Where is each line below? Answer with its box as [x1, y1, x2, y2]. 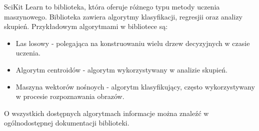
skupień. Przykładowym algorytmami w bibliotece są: [4, 21, 168, 31]
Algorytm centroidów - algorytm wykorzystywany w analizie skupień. [15, 64, 227, 74]
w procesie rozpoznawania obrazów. [15, 91, 124, 101]
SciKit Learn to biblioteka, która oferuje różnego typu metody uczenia [4, 1, 220, 11]
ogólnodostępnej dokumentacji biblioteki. [4, 117, 129, 128]
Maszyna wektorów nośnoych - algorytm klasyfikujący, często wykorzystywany [15, 81, 255, 91]
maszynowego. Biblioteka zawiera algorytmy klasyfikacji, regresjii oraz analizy [4, 11, 242, 21]
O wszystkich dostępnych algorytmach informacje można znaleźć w [4, 107, 209, 118]
